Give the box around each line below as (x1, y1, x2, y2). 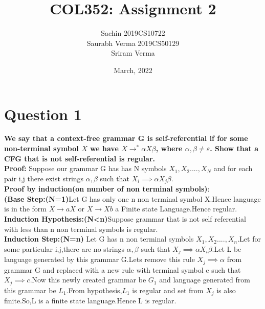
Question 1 (4, 103, 82, 124)
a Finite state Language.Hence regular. (115, 203, 237, 214)
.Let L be (212, 243, 241, 254)
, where (156, 143, 183, 154)
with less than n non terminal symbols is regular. (4, 223, 158, 234)
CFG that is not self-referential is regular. (4, 153, 156, 163)
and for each (213, 163, 253, 174)
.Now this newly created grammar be (30, 274, 146, 285)
